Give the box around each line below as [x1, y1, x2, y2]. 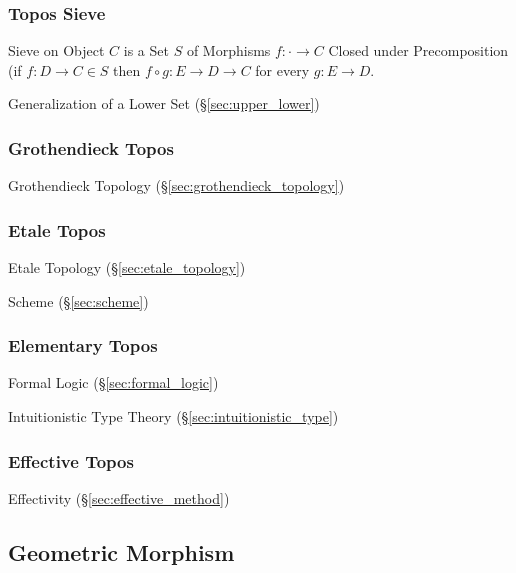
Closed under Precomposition [328, 40, 509, 61]
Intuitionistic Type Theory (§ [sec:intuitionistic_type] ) [8, 406, 339, 427]
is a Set [123, 40, 169, 61]
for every [255, 59, 310, 80]
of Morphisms [186, 40, 271, 61]
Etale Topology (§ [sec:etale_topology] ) [8, 257, 246, 278]
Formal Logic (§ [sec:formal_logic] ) [8, 372, 219, 393]
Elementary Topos [8, 333, 158, 358]
